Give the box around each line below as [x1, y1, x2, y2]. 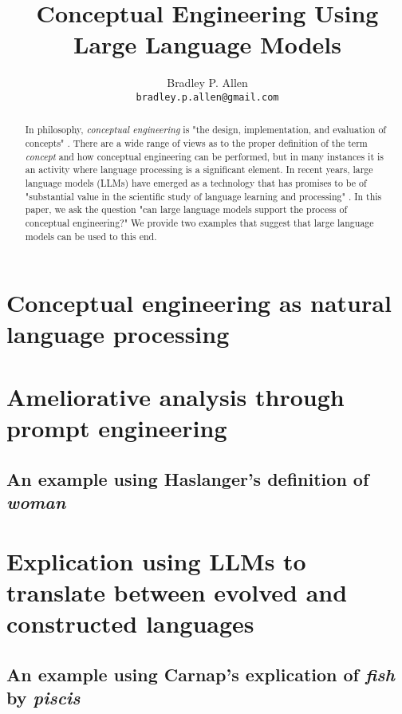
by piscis [6, 684, 81, 709]
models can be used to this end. [25, 229, 157, 243]
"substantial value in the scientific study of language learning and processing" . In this [25, 189, 382, 203]
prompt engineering [6, 412, 227, 444]
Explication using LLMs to [6, 544, 306, 577]
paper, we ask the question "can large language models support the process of [25, 203, 348, 216]
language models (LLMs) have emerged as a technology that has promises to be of [25, 176, 367, 189]
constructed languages [6, 606, 254, 639]
